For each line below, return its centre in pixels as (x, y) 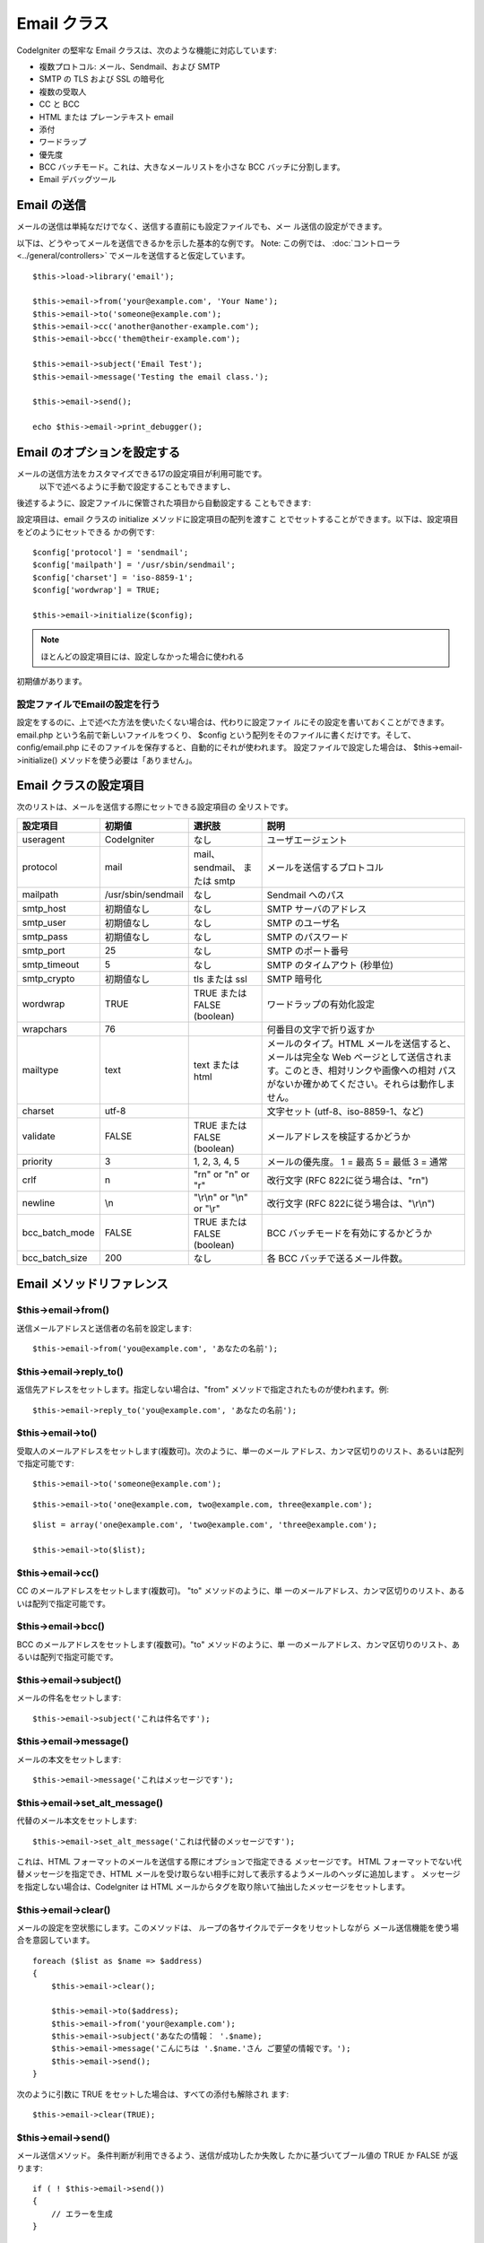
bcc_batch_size (55, 1258)
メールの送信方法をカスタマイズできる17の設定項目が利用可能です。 (142, 474)
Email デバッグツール (78, 179)
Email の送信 (52, 205)
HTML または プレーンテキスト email (106, 117)
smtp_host (44, 908)
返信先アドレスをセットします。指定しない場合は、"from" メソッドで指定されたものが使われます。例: (203, 1390)
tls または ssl (220, 979)
